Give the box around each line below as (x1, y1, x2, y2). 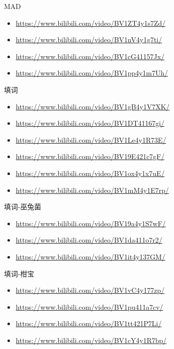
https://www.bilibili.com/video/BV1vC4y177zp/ (15, 285, 165, 295)
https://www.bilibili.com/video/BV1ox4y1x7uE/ (15, 168, 165, 178)
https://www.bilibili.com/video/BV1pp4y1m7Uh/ (15, 68, 168, 78)
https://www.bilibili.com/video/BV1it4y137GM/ (15, 251, 166, 262)
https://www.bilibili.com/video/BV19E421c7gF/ (15, 151, 165, 162)
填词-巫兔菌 (4, 201, 41, 212)
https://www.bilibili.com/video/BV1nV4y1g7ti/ (15, 34, 162, 45)
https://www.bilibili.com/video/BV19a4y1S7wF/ (15, 218, 166, 228)
